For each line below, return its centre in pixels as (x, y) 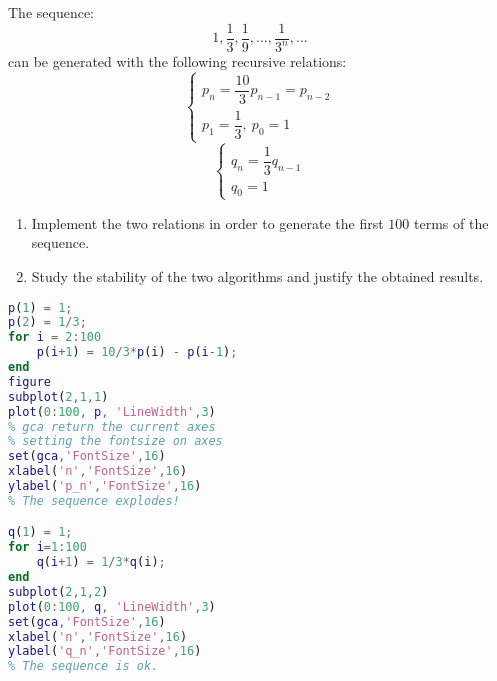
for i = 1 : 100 (47, 547)
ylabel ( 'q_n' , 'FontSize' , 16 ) (105, 651)
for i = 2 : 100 (55, 337)
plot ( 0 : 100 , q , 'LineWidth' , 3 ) (112, 606)
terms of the (451, 222)
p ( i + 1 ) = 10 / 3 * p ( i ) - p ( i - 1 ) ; (137, 352)
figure (29, 381)
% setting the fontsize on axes (115, 441)
